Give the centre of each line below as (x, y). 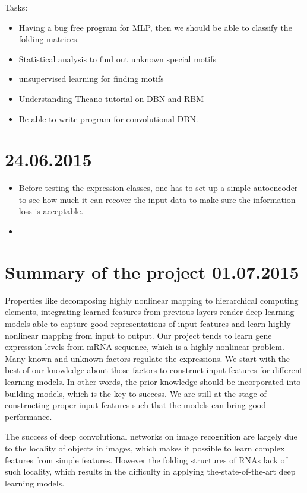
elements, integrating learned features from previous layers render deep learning (150, 312)
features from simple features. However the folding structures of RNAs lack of (146, 459)
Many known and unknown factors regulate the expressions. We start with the (148, 358)
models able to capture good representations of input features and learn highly (148, 323)
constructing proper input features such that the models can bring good (135, 405)
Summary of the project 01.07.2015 (152, 271)
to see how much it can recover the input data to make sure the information (157, 199)
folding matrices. (49, 39)
